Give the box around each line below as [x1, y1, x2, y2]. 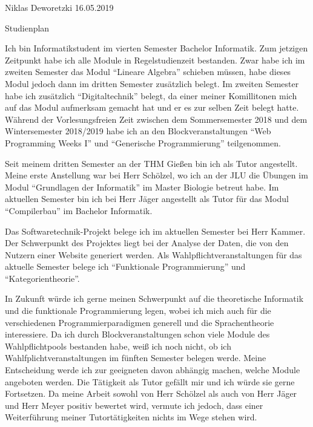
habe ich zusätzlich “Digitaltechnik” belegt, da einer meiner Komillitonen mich [5, 89, 297, 102]
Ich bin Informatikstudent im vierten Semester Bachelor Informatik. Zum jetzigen [5, 42, 308, 54]
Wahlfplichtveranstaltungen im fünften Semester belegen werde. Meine [5, 351, 266, 364]
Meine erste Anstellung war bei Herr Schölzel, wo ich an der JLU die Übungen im [5, 169, 308, 181]
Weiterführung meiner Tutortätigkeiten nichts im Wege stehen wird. [5, 411, 257, 423]
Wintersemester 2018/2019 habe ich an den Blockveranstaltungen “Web [5, 125, 271, 137]
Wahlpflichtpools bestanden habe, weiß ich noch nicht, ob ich [5, 339, 231, 352]
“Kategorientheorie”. [5, 272, 80, 284]
